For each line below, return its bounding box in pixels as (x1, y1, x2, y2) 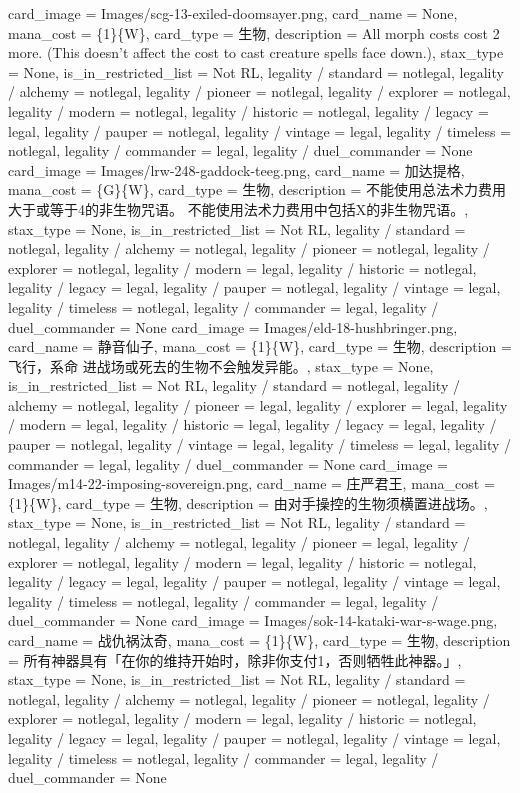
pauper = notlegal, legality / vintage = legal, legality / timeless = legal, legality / (8, 434, 512, 455)
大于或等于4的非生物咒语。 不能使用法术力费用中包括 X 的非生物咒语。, (8, 198, 469, 219)
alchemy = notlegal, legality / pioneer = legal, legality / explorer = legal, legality (8, 394, 508, 415)
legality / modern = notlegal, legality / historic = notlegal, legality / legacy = (8, 100, 489, 121)
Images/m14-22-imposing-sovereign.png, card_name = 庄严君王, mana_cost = (8, 473, 495, 494)
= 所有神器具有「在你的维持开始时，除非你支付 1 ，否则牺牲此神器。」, (8, 649, 462, 670)
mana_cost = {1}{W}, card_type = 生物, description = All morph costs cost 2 (8, 22, 500, 43)
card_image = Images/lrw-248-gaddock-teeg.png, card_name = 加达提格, (8, 159, 465, 180)
